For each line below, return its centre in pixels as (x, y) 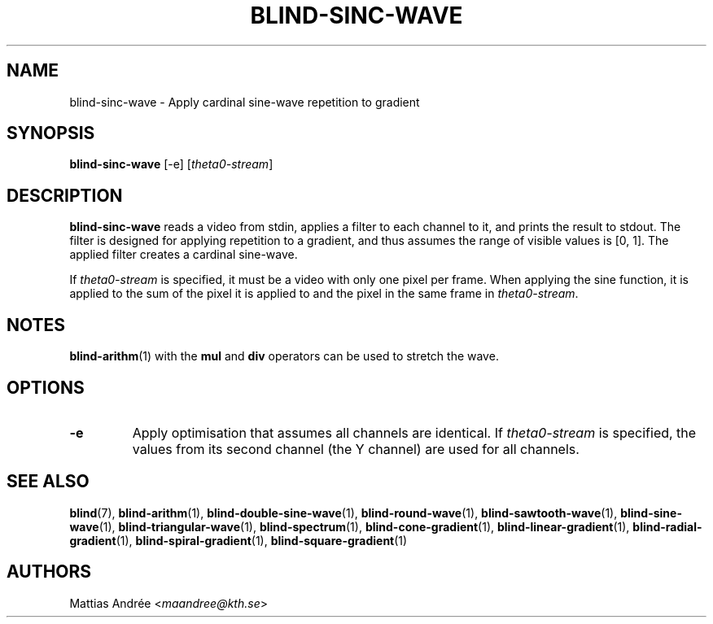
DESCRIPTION (65, 195)
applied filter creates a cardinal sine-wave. (184, 255)
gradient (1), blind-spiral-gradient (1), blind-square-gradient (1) (238, 540)
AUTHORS (49, 572)
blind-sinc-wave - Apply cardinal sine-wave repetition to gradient (245, 102)
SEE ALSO (48, 482)
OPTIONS (46, 387)
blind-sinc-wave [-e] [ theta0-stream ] (171, 164)
